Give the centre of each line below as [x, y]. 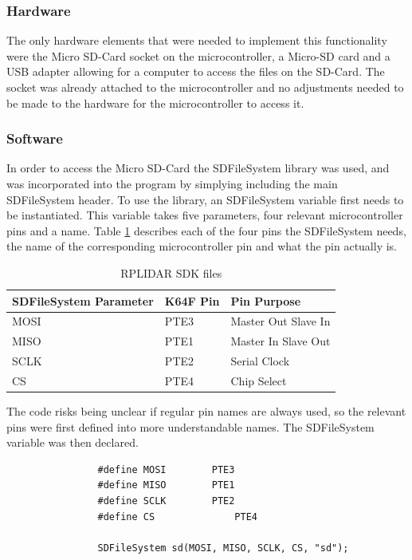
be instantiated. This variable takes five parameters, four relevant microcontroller [205, 215]
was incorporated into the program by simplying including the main [172, 183]
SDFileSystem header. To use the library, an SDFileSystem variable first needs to [205, 199]
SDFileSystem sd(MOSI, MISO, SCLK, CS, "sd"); [223, 548]
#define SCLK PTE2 [166, 501]
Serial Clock [260, 361]
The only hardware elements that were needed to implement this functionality [197, 40]
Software [35, 138]
